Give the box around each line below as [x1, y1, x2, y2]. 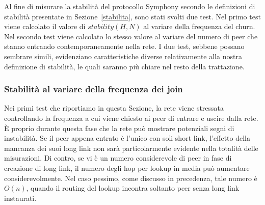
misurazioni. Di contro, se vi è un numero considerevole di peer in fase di [4, 152, 232, 163]
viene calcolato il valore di [4, 21, 86, 32]
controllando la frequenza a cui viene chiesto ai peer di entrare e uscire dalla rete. [4, 112, 258, 123]
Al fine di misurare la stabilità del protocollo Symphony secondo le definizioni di [4, 1, 255, 11]
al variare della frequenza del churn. [143, 21, 255, 32]
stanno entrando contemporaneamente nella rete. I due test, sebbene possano [4, 41, 245, 52]
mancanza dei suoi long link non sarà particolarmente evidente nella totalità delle [4, 142, 258, 153]
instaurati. [4, 192, 37, 203]
